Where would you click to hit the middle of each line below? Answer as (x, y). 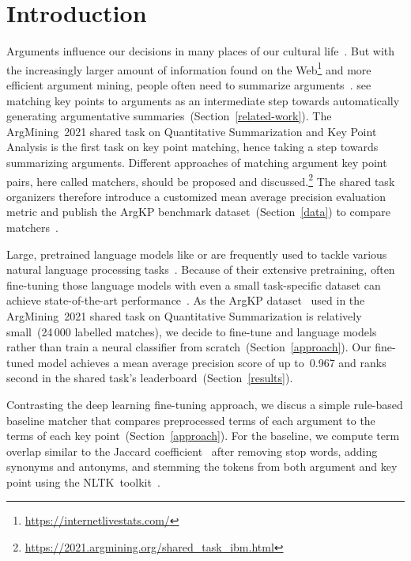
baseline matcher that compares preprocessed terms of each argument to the (191, 420)
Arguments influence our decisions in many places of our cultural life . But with (201, 51)
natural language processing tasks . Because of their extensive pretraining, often (201, 269)
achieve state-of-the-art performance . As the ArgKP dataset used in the (186, 300)
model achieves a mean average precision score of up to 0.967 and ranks (212, 362)
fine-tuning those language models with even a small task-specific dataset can (194, 284)
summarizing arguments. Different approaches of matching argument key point (197, 162)
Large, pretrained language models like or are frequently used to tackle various (197, 254)
